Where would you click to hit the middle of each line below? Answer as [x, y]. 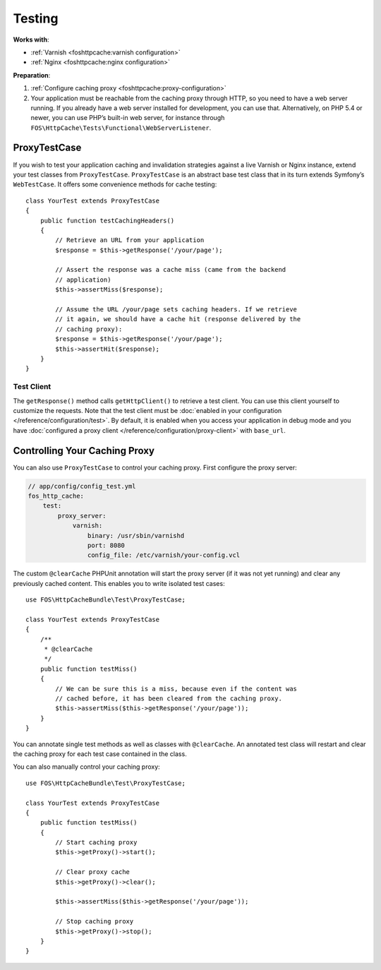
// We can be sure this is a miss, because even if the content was [176, 689]
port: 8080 [106, 545]
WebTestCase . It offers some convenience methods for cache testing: [115, 184]
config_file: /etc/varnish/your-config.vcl [164, 555]
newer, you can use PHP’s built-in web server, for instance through [128, 118]
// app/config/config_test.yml [82, 486]
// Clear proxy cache [93, 872]
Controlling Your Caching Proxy [84, 451]
